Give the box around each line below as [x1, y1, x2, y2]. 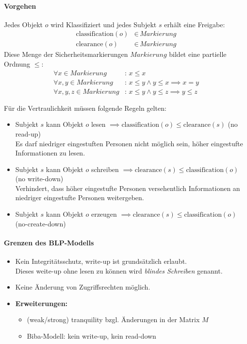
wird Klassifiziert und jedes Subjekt [50, 19, 157, 29]
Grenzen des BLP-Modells [4, 237, 94, 247]
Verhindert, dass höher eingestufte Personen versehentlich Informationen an [15, 183, 240, 193]
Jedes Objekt [4, 19, 43, 29]
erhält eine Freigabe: [164, 19, 225, 29]
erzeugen [91, 209, 117, 219]
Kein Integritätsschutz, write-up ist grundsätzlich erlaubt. [15, 256, 187, 266]
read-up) [15, 128, 41, 138]
